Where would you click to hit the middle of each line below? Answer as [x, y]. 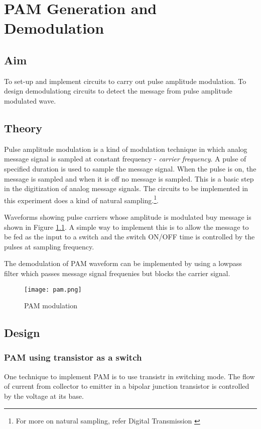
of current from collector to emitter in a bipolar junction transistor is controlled [127, 386]
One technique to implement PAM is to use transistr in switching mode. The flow [129, 376]
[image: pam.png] [53, 289]
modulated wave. [30, 100]
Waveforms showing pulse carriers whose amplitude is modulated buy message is [128, 217]
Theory [23, 127]
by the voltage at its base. [44, 396]
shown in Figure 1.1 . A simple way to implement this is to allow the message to [126, 227]
